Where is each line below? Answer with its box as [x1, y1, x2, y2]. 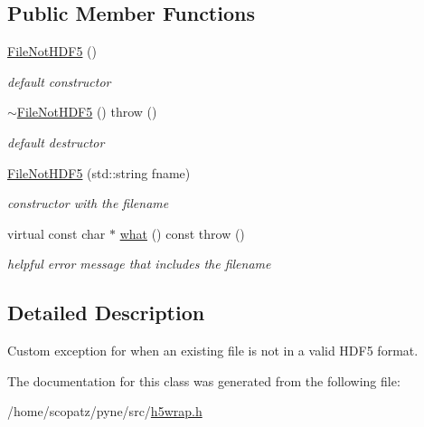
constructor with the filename [7, 194, 169, 213]
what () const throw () [119, 223, 245, 242]
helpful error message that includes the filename [7, 254, 271, 273]
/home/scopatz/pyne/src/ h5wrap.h [7, 402, 203, 421]
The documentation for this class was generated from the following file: [7, 371, 400, 390]
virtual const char [7, 223, 106, 242]
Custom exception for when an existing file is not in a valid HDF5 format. [7, 341, 419, 360]
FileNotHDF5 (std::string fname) [7, 163, 191, 182]
